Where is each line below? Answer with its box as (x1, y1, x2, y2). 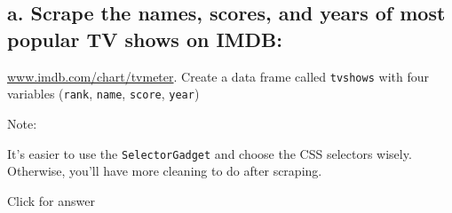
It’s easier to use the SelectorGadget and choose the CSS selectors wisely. (7, 144, 412, 162)
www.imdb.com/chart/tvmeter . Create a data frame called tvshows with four (7, 67, 429, 85)
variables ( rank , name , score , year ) (7, 84, 200, 103)
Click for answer (7, 191, 95, 209)
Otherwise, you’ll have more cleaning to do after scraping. (7, 162, 322, 180)
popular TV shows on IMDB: (7, 25, 282, 52)
